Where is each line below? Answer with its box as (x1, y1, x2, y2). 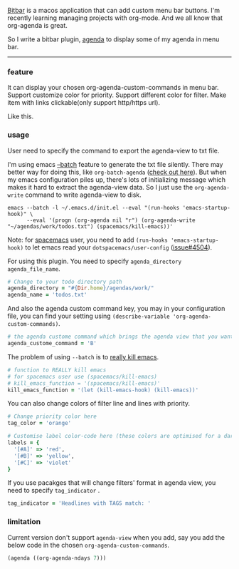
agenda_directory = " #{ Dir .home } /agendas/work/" (7, 284, 154, 292)
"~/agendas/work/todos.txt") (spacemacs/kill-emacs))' (7, 222, 174, 230)
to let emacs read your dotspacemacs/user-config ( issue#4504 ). (24, 242, 213, 252)
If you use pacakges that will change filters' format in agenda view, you (7, 478, 216, 487)
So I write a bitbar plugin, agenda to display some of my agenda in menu (7, 35, 220, 43)
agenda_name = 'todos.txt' (7, 292, 87, 299)
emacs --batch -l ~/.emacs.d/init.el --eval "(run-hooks (7, 204, 180, 211)
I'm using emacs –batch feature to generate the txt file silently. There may (7, 160, 223, 168)
